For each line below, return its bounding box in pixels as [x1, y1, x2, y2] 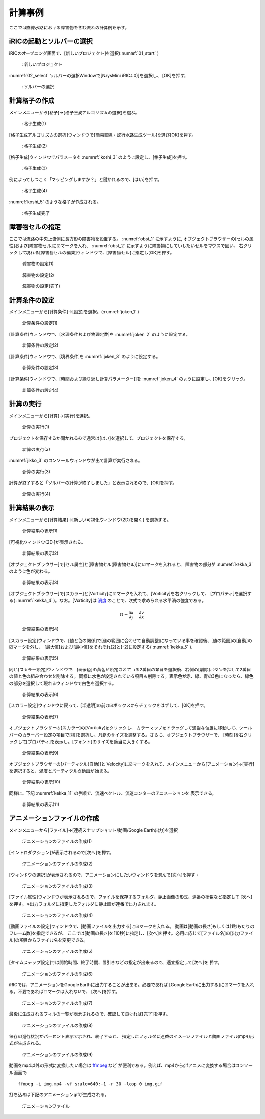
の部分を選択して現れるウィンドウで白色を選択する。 [9, 680, 117, 686]
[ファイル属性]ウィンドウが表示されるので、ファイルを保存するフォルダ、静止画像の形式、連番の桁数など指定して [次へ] [9, 894, 253, 900]
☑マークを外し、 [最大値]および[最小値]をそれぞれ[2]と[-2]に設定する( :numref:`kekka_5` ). [9, 644, 193, 650]
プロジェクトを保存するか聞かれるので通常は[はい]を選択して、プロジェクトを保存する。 [9, 435, 188, 441]
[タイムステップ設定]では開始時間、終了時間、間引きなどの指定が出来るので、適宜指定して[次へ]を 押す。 [9, 959, 222, 965]
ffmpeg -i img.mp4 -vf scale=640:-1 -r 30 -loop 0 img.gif [18, 1081, 163, 1087]
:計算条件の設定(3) [21, 364, 59, 370]
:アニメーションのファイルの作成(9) [21, 1051, 93, 1057]
